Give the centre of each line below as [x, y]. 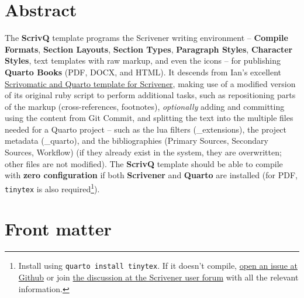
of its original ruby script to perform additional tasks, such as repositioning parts [150, 95]
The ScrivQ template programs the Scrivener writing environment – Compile [146, 38]
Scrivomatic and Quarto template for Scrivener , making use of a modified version [150, 83]
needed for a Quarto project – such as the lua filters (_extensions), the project [146, 129]
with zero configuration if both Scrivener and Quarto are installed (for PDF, [151, 175]
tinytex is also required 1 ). [52, 188]
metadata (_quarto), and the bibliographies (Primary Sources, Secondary [137, 141]
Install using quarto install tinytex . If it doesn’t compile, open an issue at [158, 266]
